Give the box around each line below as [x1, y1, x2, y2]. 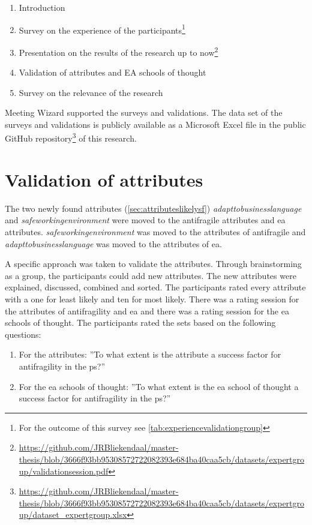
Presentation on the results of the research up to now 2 [19, 44, 218, 58]
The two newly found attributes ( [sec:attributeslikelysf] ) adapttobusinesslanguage [5, 202, 302, 214]
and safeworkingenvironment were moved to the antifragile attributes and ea [5, 214, 286, 226]
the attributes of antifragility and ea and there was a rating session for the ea [5, 304, 289, 317]
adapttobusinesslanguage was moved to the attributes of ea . [5, 237, 222, 250]
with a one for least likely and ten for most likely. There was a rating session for [5, 293, 299, 305]
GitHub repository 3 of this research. [5, 130, 137, 145]
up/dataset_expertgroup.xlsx [19, 508, 127, 521]
